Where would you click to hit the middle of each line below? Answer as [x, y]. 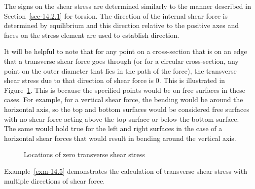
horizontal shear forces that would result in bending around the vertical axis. [120, 138]
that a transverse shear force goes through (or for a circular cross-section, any [121, 61]
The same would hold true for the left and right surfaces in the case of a [113, 128]
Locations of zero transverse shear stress [84, 154]
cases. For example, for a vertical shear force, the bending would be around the [124, 99]
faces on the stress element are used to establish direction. [92, 35]
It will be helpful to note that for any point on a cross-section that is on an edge [126, 51]
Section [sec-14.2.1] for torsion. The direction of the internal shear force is [116, 15]
